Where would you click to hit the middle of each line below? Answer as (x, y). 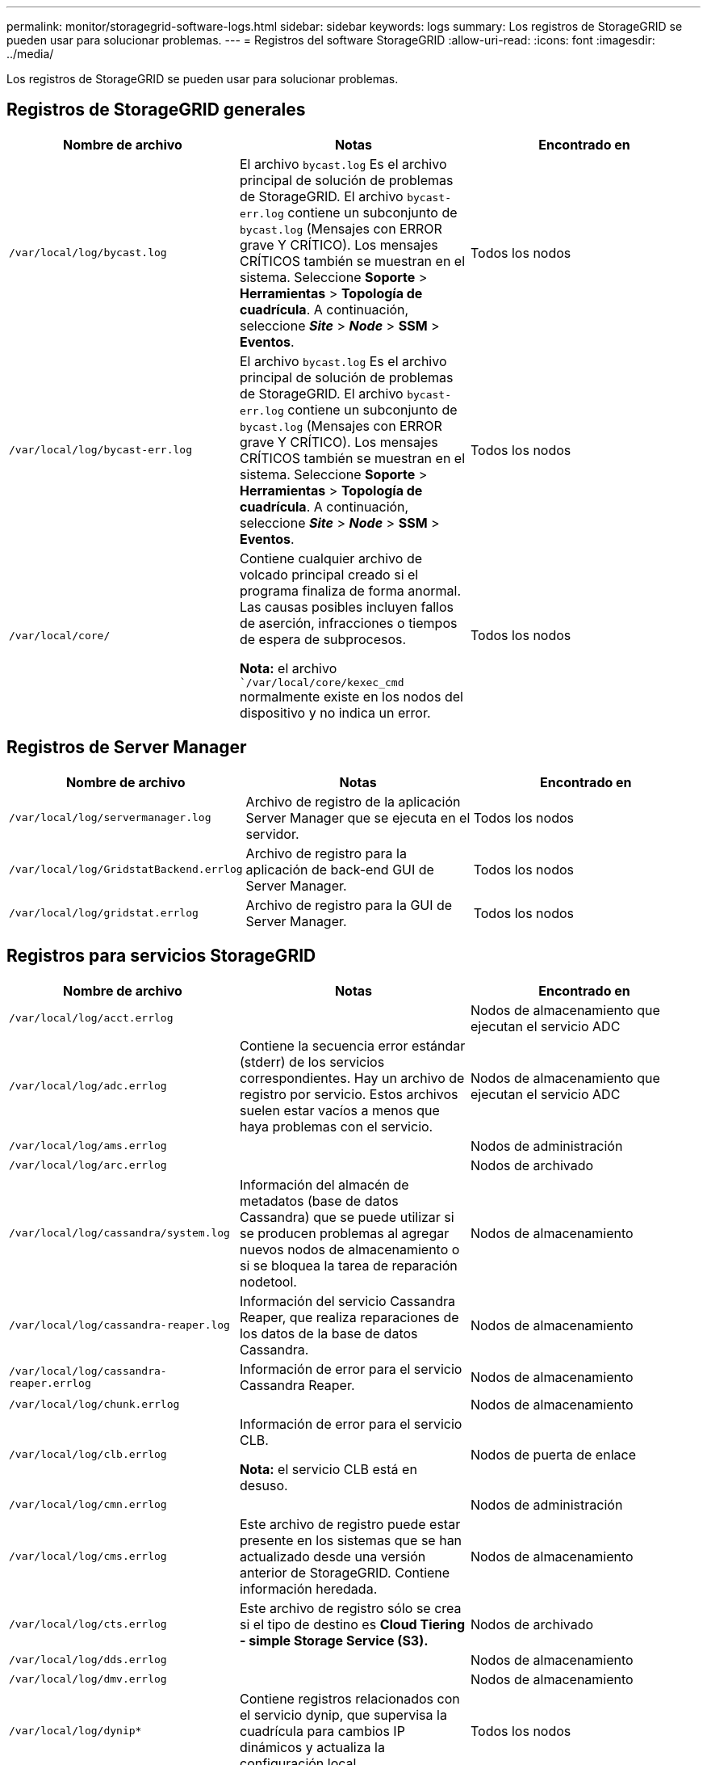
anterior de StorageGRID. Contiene (345, 1572)
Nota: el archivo (288, 668)
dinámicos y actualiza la (312, 1747)
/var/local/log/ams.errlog (88, 1146)
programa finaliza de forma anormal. (350, 590)
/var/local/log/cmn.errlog (88, 1505)
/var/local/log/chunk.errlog (94, 1405)
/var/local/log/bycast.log (88, 253)
